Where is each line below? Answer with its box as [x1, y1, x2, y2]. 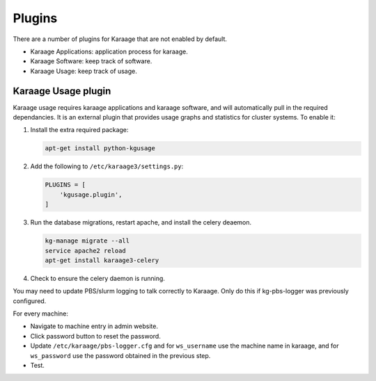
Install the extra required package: [30, 126, 129, 134]
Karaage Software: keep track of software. [30, 57, 152, 65]
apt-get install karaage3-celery [45, 256, 159, 264]
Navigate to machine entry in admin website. [30, 322, 158, 330]
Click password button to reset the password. [30, 332, 162, 340]
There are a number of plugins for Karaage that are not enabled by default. [13, 35, 228, 43]
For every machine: [13, 309, 69, 318]
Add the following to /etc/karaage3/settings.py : [30, 162, 184, 170]
